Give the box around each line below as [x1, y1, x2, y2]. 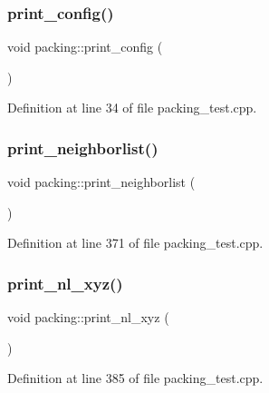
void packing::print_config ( [7, 37, 163, 56]
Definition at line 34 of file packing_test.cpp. [7, 98, 257, 117]
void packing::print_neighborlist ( [7, 172, 196, 192]
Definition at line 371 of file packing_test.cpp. [7, 233, 264, 252]
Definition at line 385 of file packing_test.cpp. [7, 368, 264, 388]
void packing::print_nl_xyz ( [7, 308, 169, 327]
